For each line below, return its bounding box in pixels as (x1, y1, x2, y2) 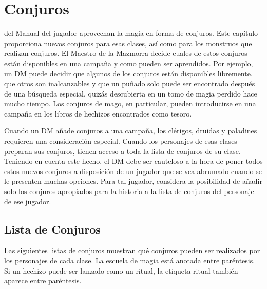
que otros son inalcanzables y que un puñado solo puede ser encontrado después (4, 78, 255, 89)
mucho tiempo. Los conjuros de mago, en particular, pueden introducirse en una (4, 98, 256, 109)
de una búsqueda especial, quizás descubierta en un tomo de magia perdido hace (4, 88, 257, 99)
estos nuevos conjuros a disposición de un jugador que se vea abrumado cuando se (4, 165, 262, 176)
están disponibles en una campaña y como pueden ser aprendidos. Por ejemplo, (4, 57, 253, 68)
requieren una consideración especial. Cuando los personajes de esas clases (4, 136, 237, 146)
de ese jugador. (4, 196, 51, 206)
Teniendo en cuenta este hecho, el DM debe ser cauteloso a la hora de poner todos (4, 156, 263, 166)
